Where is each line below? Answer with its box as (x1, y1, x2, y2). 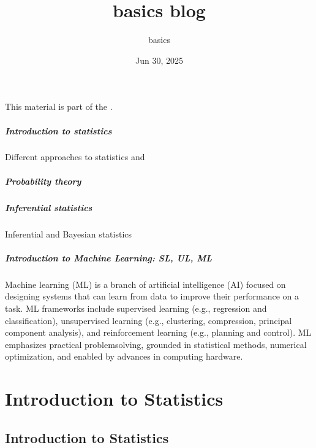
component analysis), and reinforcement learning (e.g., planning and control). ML (5, 326, 312, 339)
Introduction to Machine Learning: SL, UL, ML (5, 251, 213, 264)
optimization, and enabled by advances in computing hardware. (5, 350, 243, 363)
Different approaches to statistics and (5, 150, 145, 163)
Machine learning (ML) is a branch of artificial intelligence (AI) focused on (5, 277, 286, 290)
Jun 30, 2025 (135, 53, 183, 66)
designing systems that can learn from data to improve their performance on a (5, 290, 299, 303)
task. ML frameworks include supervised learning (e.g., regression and (5, 301, 267, 314)
